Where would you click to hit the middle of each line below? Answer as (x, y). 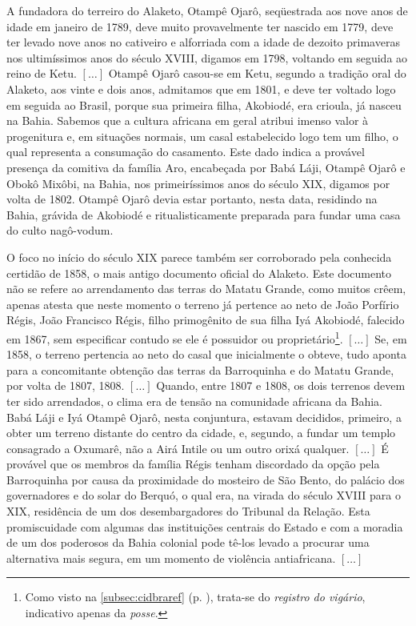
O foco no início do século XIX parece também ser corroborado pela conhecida (199, 257)
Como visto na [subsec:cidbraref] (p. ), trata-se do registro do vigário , (195, 597)
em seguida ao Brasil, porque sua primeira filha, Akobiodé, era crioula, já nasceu (204, 104)
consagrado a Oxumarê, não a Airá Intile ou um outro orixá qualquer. (178, 448)
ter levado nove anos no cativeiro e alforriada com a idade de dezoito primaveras (203, 42)
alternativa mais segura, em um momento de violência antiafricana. (171, 558)
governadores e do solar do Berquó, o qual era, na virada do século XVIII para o (204, 495)
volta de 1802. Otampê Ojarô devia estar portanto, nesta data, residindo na (192, 199)
